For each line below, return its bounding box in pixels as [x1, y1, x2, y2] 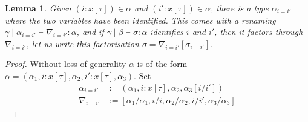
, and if [76, 25, 104, 38]
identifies [150, 25, 183, 38]
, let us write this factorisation [26, 37, 139, 50]
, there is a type [210, 2, 269, 14]
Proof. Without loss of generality [5, 57, 126, 70]
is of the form [137, 57, 188, 70]
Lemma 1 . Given [5, 2, 71, 14]
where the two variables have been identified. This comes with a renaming [5, 13, 276, 26]
